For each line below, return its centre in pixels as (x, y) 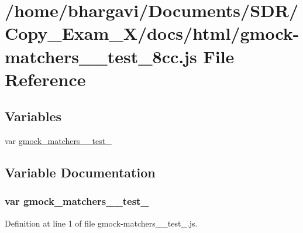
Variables (33, 116)
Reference (45, 79)
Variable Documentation (80, 172)
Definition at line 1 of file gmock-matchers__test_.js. (101, 223)
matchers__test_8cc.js (101, 56)
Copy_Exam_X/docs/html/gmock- (152, 33)
